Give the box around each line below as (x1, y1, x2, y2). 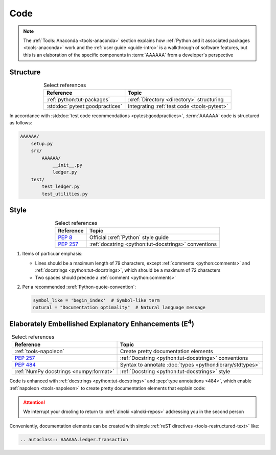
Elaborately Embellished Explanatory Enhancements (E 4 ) (9, 318, 194, 328)
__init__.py (52, 162, 83, 168)
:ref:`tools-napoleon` (14, 348, 65, 355)
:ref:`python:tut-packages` (47, 96, 110, 103)
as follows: (9, 120, 33, 126)
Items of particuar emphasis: (22, 251, 83, 257)
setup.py (31, 141, 53, 146)
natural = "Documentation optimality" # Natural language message (33, 305, 206, 311)
